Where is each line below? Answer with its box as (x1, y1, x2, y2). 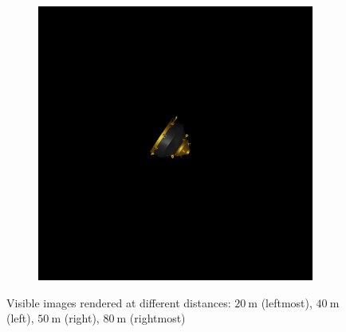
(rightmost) (129, 310, 186, 326)
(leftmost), (261, 294, 313, 311)
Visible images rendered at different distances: (6, 294, 231, 311)
